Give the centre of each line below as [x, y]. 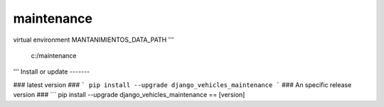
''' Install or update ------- [52, 72]
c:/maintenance [54, 55]
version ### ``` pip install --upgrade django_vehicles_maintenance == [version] [129, 95]
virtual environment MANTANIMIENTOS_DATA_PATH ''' [94, 40]
